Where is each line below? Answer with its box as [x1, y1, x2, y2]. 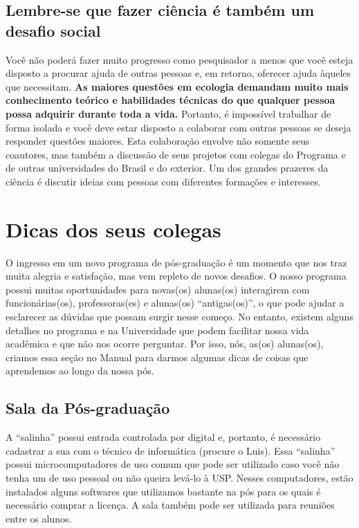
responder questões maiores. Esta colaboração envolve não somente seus [6, 134, 310, 148]
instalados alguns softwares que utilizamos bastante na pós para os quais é [6, 484, 321, 498]
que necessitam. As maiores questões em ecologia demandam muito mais [6, 79, 349, 93]
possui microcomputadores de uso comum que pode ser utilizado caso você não [6, 457, 340, 471]
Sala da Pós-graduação [6, 397, 170, 419]
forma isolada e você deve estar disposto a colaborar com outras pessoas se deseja [6, 120, 351, 134]
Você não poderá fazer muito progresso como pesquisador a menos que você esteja [6, 52, 353, 66]
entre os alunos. [6, 511, 72, 525]
